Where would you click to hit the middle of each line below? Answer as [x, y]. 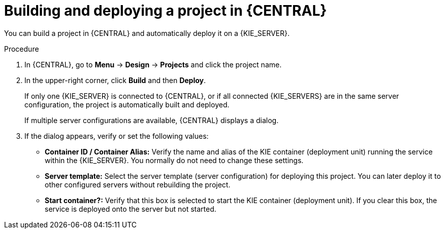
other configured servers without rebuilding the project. [138, 184]
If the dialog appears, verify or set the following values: [117, 136]
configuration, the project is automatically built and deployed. [127, 104]
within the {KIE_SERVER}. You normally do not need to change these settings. [174, 160]
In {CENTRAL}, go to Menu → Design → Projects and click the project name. [153, 64]
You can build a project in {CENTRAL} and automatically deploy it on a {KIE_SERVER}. [147, 33]
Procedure [22, 49]
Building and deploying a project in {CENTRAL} [166, 11]
